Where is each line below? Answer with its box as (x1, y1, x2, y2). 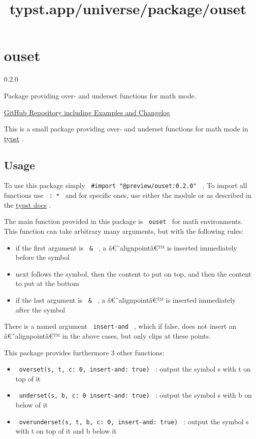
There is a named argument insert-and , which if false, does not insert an (4, 321, 236, 331)
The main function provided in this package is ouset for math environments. (4, 216, 243, 226)
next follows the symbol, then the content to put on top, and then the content (15, 268, 252, 279)
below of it (15, 400, 48, 410)
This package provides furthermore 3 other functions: (4, 347, 164, 357)
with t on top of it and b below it (15, 426, 117, 436)
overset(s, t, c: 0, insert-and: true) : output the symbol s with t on (19, 364, 251, 374)
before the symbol (15, 252, 70, 262)
